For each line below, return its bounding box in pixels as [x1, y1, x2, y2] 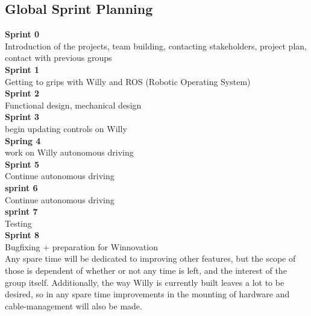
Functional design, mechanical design [5, 98, 142, 111]
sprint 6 [5, 181, 38, 194]
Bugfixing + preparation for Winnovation [5, 240, 158, 253]
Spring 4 [5, 134, 41, 147]
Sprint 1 [5, 63, 40, 75]
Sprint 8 [5, 229, 40, 241]
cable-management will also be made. [5, 299, 142, 312]
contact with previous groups [5, 51, 112, 64]
